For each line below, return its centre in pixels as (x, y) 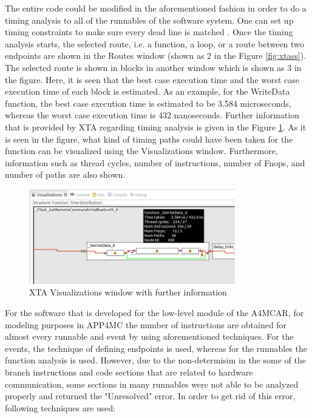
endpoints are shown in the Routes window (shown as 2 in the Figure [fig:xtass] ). (156, 56)
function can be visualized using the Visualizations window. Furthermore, (141, 151)
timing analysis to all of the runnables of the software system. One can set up (149, 20)
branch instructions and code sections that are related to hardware (129, 372)
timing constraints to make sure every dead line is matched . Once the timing (149, 32)
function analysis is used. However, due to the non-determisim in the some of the (155, 360)
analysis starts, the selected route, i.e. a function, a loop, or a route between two (154, 43)
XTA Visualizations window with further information (128, 292)
